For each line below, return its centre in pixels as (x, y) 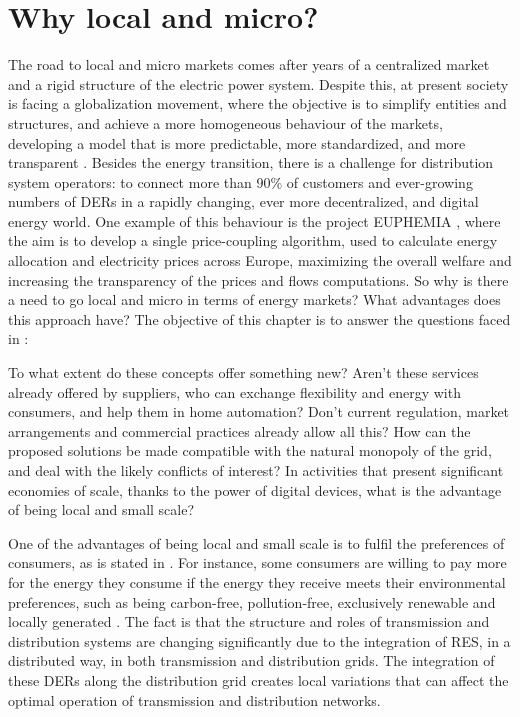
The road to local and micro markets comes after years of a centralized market (249, 64)
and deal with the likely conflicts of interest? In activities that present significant (256, 470)
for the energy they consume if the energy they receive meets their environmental (257, 581)
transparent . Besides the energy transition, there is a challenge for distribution (251, 162)
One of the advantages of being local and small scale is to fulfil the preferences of (256, 542)
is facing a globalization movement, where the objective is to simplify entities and (257, 103)
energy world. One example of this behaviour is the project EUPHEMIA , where (254, 220)
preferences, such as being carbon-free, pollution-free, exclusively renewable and (252, 601)
